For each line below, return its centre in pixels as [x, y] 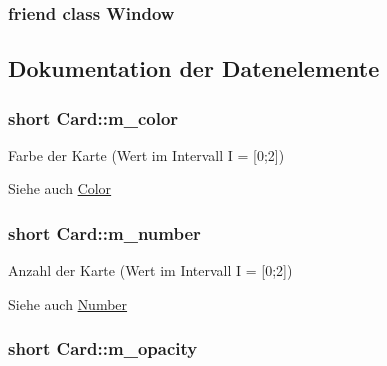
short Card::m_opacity [103, 348]
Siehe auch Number [68, 303]
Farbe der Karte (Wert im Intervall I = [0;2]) [146, 154]
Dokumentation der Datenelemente [194, 68]
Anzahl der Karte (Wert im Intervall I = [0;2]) [150, 270]
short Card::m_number [104, 232]
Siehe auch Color [60, 188]
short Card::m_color [93, 117]
